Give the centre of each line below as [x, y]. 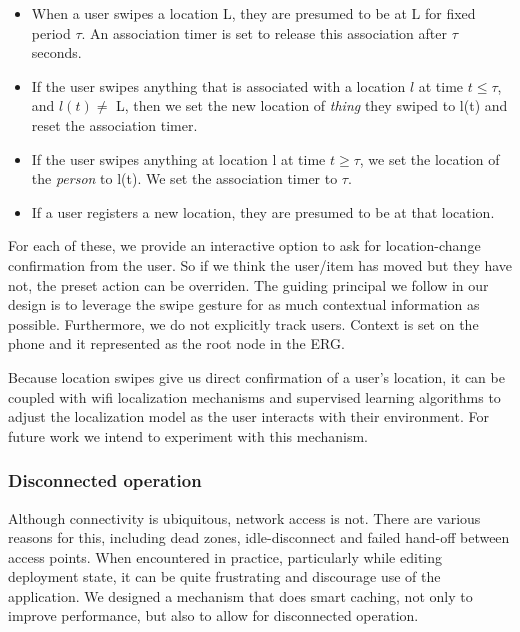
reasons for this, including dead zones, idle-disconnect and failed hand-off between [259, 537]
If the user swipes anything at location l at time [178, 158]
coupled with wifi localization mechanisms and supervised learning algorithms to [254, 396]
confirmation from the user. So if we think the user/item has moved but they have [260, 264]
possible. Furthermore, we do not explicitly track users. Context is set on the [243, 323]
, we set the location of [429, 158]
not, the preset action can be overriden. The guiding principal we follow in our [248, 284]
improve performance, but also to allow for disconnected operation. [213, 615]
